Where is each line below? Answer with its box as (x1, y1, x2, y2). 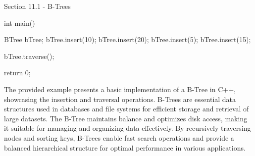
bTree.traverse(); (4, 51, 54, 61)
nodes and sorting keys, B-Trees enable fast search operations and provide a (4, 132, 234, 143)
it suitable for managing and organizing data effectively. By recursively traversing (4, 123, 251, 133)
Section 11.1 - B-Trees (4, 1, 71, 11)
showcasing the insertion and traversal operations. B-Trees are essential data (4, 94, 236, 104)
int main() (4, 17, 35, 28)
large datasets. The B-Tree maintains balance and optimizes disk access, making (4, 113, 248, 123)
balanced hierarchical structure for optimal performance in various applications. (4, 142, 246, 153)
